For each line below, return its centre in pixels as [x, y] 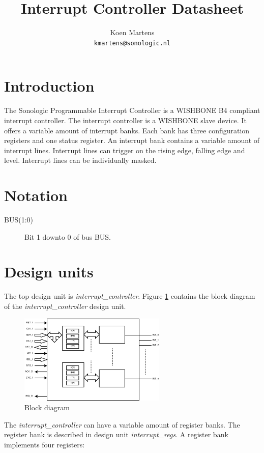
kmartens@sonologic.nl [132, 43]
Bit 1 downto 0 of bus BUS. [68, 236]
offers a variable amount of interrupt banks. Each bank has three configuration [127, 130]
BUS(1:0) [19, 219]
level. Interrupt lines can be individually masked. [80, 160]
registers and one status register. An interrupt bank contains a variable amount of [132, 140]
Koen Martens [132, 32]
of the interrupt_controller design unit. [65, 306]
